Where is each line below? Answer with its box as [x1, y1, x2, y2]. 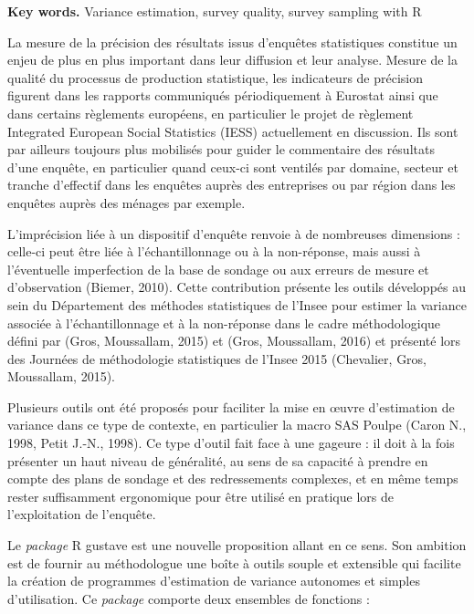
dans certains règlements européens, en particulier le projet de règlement [7, 103, 414, 122]
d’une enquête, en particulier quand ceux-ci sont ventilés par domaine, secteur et [7, 157, 458, 176]
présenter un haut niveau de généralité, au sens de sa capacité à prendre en [7, 451, 428, 470]
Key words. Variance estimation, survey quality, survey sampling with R [7, 2, 422, 20]
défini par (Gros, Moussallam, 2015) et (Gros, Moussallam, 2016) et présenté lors [7, 331, 461, 350]
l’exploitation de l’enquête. [7, 505, 156, 524]
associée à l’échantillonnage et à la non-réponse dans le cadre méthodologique [7, 313, 441, 332]
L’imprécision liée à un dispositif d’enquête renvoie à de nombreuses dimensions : [7, 224, 460, 243]
